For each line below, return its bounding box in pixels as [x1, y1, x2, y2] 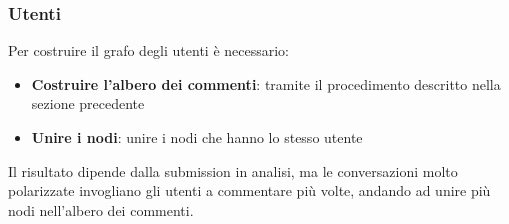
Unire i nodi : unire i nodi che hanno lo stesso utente [31, 127, 363, 147]
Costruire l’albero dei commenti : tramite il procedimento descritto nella [31, 73, 501, 94]
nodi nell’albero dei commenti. [8, 199, 194, 220]
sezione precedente [31, 93, 145, 114]
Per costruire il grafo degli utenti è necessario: [8, 40, 289, 61]
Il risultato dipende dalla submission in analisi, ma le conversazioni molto [8, 160, 458, 181]
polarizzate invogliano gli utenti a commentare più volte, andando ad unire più [8, 180, 491, 201]
